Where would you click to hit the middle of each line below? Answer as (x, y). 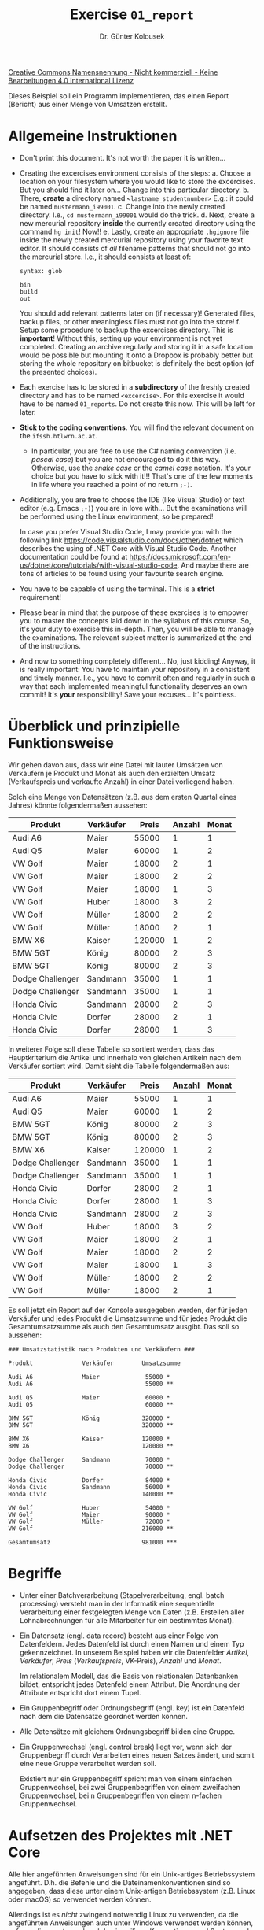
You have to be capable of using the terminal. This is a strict (117, 589)
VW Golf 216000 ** (91, 1529)
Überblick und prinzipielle (94, 727)
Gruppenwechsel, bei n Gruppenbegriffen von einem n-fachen (121, 1795)
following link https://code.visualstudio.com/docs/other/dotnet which (131, 540)
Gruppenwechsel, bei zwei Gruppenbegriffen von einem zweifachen (130, 1787)
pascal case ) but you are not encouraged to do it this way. (126, 459)
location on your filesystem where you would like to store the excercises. (137, 181)
